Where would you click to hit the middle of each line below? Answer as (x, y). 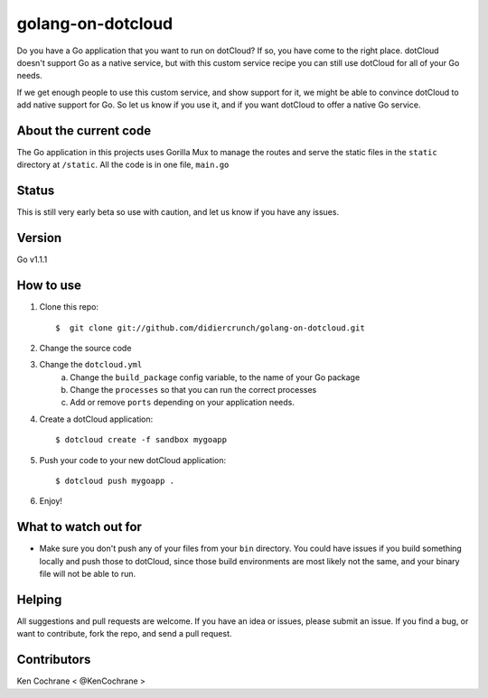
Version (39, 238)
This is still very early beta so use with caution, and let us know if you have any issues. (178, 212)
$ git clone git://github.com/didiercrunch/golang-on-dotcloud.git (210, 328)
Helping (39, 599)
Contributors (54, 660)
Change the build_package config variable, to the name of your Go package (215, 377)
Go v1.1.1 (32, 260)
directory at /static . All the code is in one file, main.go (123, 165)
